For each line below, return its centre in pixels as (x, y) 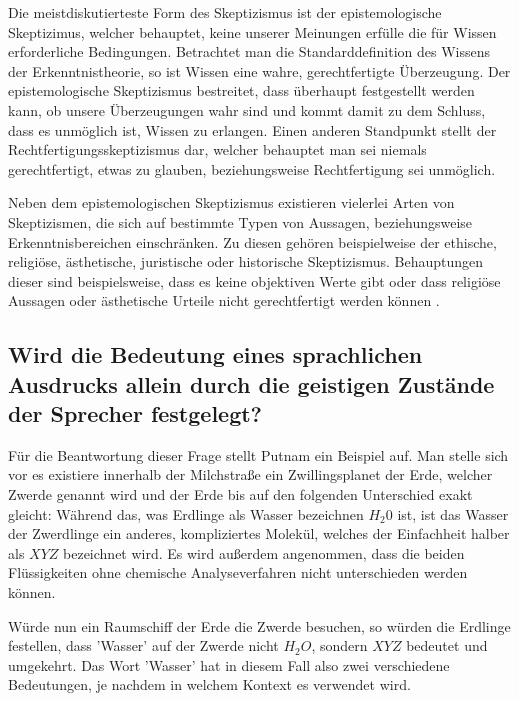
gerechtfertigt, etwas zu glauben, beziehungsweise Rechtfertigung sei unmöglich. (252, 168)
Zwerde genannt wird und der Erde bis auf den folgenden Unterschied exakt (240, 494)
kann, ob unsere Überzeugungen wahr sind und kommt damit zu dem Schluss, (247, 109)
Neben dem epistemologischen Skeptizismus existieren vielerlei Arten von (231, 202)
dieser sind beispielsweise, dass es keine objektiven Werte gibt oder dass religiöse (254, 280)
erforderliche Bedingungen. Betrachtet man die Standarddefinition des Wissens (249, 51)
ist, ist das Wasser (453, 513)
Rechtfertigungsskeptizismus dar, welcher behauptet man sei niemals (217, 149)
